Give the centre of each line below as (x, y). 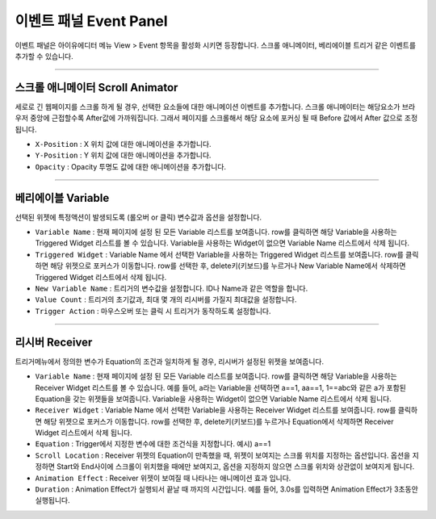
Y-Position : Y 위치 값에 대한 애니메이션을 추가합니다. (123, 155)
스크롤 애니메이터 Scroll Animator (96, 88)
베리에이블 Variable (62, 198)
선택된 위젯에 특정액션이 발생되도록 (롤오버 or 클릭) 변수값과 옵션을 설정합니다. (138, 217)
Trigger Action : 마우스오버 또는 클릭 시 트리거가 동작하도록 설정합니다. (153, 311)
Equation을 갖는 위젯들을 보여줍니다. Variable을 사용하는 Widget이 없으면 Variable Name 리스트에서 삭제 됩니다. (213, 399)
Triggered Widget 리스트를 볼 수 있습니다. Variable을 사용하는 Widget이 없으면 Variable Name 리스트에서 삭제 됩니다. (222, 243)
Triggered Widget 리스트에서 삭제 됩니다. (101, 277)
